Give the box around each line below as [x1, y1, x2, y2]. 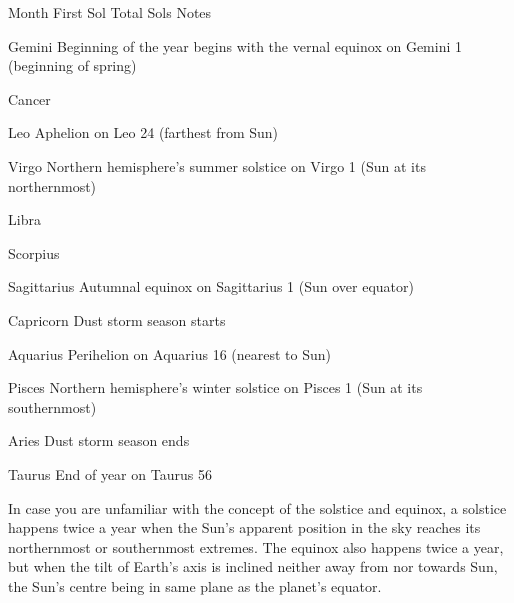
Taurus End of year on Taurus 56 [8, 463, 212, 484]
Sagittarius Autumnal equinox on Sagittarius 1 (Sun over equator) [8, 276, 414, 297]
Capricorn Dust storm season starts [8, 309, 226, 330]
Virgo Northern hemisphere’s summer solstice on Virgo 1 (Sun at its [8, 155, 426, 176]
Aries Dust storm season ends [8, 430, 190, 451]
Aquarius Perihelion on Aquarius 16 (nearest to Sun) [8, 343, 332, 364]
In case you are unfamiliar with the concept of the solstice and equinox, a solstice [8, 497, 507, 518]
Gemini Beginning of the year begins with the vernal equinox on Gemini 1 [8, 35, 463, 56]
